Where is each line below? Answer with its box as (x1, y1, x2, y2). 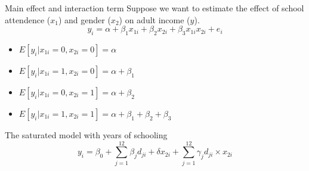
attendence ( (5, 13, 51, 26)
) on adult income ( (119, 13, 190, 26)
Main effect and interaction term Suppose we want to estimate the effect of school (5, 2, 304, 14)
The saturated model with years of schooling (5, 128, 168, 141)
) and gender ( (58, 13, 111, 26)
